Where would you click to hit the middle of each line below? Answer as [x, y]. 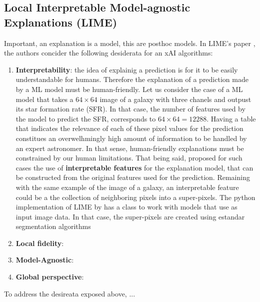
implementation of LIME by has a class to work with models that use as [126, 207]
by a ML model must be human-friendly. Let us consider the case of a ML [129, 89]
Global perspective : [50, 277]
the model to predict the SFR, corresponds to [86, 118]
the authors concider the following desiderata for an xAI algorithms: [108, 53]
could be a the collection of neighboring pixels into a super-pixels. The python [135, 197]
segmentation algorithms [53, 226]
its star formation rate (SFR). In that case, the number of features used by [130, 109]
